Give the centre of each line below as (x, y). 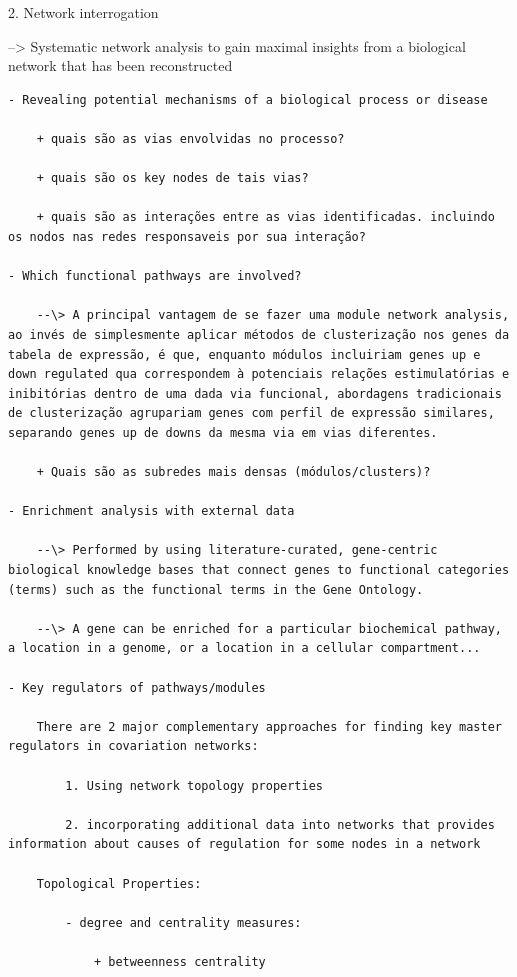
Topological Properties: (119, 883)
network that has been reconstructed (120, 65)
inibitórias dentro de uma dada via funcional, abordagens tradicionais (255, 393)
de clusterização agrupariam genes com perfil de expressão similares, (251, 413)
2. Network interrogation (83, 12)
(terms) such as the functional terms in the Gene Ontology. (216, 589)
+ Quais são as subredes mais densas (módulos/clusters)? (233, 472)
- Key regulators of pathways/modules (137, 687)
